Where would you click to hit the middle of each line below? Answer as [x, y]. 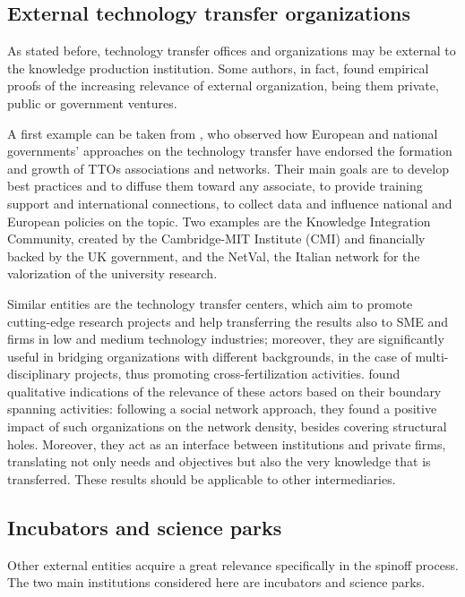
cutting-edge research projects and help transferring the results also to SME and [228, 321]
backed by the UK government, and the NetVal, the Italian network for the [214, 256]
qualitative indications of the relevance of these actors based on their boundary [224, 391]
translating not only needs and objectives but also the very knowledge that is [219, 461]
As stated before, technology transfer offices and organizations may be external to [232, 51]
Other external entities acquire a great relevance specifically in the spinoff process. [233, 564]
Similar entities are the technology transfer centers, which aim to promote [210, 303]
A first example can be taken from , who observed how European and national [223, 133]
